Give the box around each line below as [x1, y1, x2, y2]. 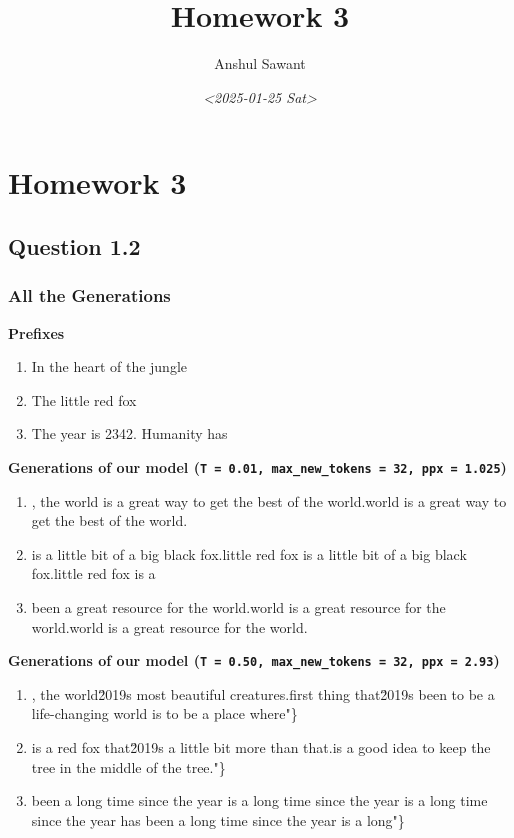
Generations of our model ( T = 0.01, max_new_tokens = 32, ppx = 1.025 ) [8, 456, 507, 477]
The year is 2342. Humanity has [31, 423, 228, 444]
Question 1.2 [8, 230, 141, 261]
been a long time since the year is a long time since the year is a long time [31, 790, 488, 811]
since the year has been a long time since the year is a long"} [31, 809, 405, 830]
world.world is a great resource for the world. [31, 616, 308, 637]
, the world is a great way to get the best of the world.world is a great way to [31, 490, 507, 511]
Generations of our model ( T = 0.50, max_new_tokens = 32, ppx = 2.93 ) [8, 650, 500, 671]
